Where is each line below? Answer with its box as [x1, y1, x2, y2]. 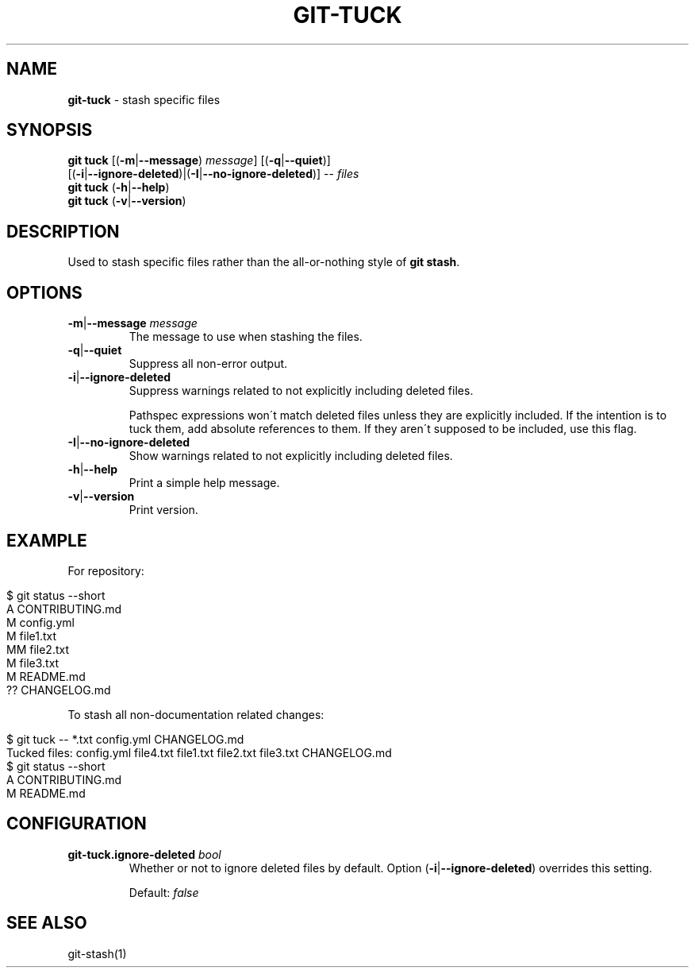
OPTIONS [6, 282, 83, 303]
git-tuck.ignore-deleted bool [67, 847, 221, 861]
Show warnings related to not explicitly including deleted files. [129, 449, 453, 463]
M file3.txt [6, 655, 60, 670]
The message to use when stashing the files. [129, 330, 363, 344]
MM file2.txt [6, 642, 70, 656]
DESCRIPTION [6, 221, 120, 242]
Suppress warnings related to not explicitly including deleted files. [129, 384, 474, 398]
